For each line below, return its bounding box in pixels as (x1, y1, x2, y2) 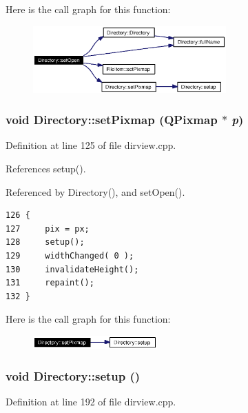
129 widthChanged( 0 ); (6, 251, 134, 261)
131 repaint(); (6, 278, 94, 288)
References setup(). (6, 161, 86, 176)
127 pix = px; (6, 223, 90, 234)
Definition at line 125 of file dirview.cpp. (6, 138, 176, 152)
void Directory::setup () (6, 367, 141, 384)
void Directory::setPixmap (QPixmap (6, 111, 218, 128)
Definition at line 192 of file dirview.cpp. (6, 394, 176, 409)
